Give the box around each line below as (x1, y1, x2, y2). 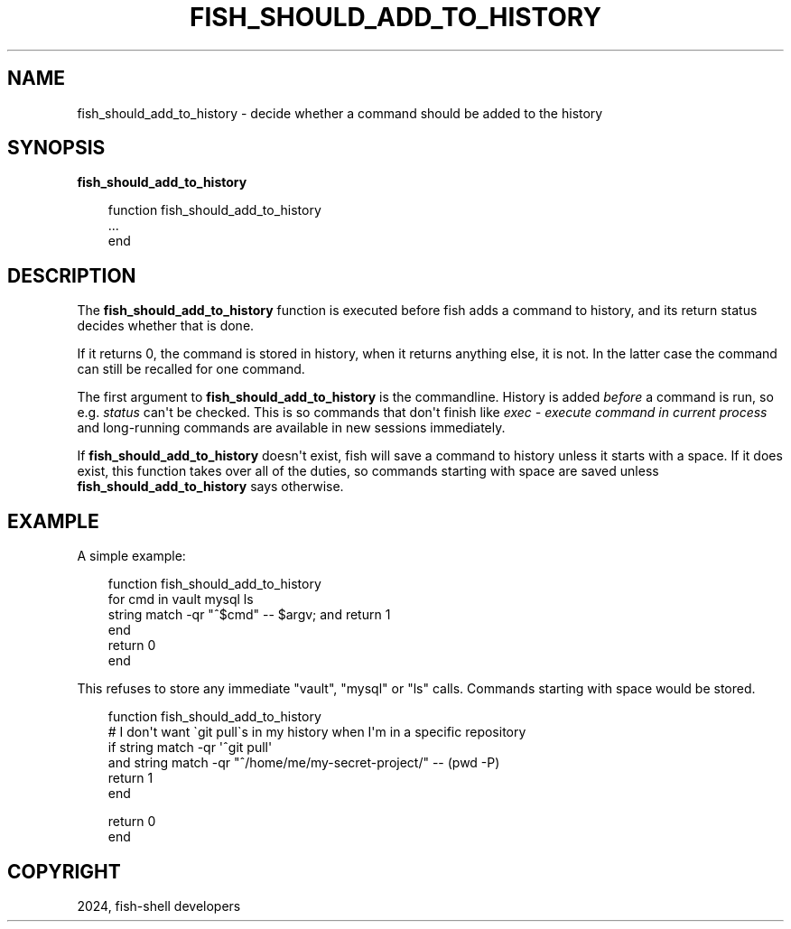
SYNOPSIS (7, 136, 106, 160)
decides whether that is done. (77, 318, 255, 334)
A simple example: (77, 548, 186, 564)
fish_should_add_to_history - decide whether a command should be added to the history (77, 105, 603, 121)
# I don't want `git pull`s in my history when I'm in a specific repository (107, 724, 526, 740)
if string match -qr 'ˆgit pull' (107, 739, 273, 756)
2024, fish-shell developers (77, 897, 241, 914)
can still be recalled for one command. (77, 361, 305, 377)
